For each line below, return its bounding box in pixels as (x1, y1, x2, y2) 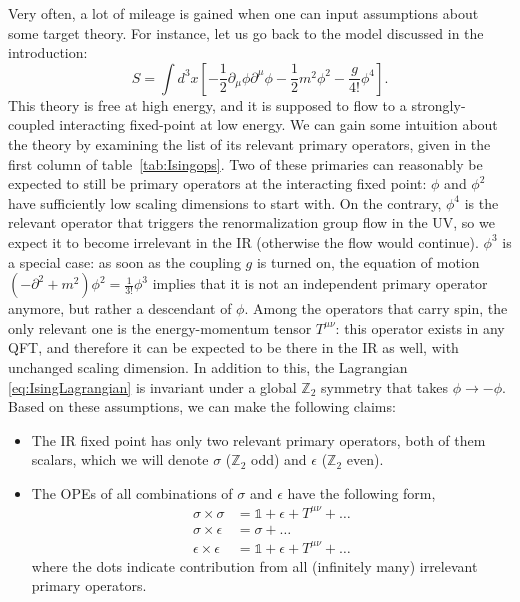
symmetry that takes (321, 376, 449, 397)
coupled (8, 114, 55, 135)
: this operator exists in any (335, 317, 505, 338)
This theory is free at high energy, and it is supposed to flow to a (8, 94, 407, 115)
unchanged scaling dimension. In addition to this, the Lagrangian (8, 356, 408, 377)
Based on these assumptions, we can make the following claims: (8, 396, 396, 417)
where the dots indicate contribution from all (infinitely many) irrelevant (31, 555, 478, 576)
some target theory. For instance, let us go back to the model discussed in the (8, 22, 484, 43)
